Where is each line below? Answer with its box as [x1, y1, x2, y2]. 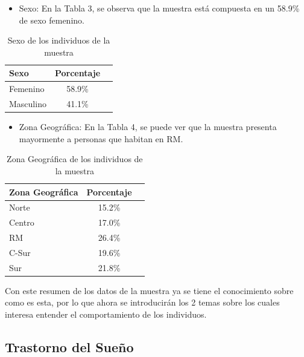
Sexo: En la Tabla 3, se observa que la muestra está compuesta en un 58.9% [19, 2, 300, 14]
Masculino [9, 97, 46, 110]
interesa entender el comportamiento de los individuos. [5, 308, 207, 321]
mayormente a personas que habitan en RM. [19, 132, 183, 145]
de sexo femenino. [19, 13, 84, 26]
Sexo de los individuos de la [7, 34, 110, 47]
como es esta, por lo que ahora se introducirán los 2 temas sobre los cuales [5, 296, 280, 309]
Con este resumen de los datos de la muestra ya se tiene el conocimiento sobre [5, 284, 294, 296]
